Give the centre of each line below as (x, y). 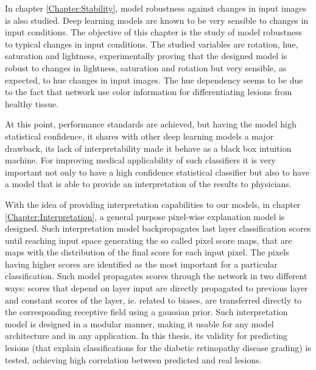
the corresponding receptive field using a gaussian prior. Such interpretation (146, 312)
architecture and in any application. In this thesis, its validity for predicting (146, 336)
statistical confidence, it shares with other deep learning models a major (139, 136)
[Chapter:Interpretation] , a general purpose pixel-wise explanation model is (145, 216)
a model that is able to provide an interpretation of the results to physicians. (148, 184)
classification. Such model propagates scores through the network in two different (156, 276)
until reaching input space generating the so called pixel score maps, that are (149, 240)
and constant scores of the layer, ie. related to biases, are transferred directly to (153, 300)
